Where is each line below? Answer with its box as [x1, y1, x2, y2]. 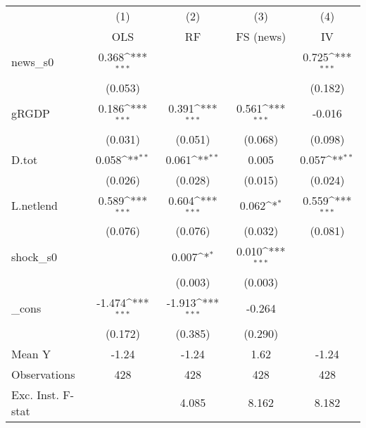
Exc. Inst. [11, 386, 59, 403]
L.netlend [11, 196, 58, 213]
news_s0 [11, 53, 54, 70]
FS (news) [236, 28, 286, 44]
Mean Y [11, 345, 51, 362]
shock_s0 [11, 248, 58, 265]
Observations [11, 365, 75, 382]
